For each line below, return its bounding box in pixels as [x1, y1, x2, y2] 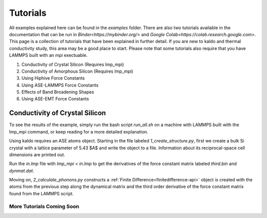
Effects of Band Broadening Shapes [21, 89, 94, 95]
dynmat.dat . [9, 168, 35, 174]
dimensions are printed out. [9, 151, 65, 158]
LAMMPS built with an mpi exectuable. [9, 52, 88, 58]
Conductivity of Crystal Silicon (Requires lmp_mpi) [21, 61, 124, 67]
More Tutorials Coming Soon [9, 203, 79, 210]
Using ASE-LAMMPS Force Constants [21, 82, 99, 88]
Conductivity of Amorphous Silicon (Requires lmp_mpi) [21, 68, 133, 74]
